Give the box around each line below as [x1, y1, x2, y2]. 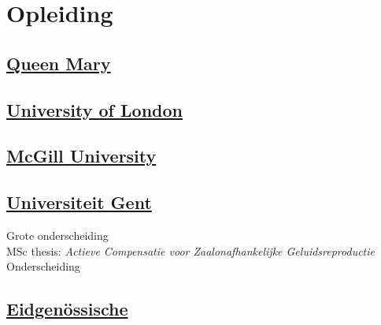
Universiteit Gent [6, 190, 152, 215]
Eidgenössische [6, 297, 128, 321]
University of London [6, 97, 183, 121]
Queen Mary [6, 50, 111, 75]
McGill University [6, 144, 157, 168]
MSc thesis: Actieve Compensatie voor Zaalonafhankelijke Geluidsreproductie [6, 242, 375, 259]
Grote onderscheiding [6, 226, 109, 243]
